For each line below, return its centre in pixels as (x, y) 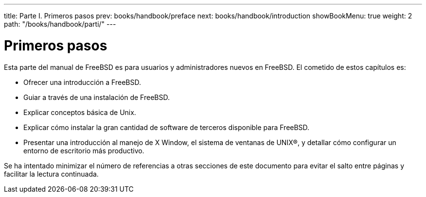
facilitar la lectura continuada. (51, 174)
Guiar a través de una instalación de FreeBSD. (97, 97)
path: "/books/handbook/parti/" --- (60, 24)
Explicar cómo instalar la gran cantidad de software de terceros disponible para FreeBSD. (167, 127)
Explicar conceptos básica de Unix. (80, 112)
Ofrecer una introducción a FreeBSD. (82, 82)
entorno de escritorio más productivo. (84, 150)
